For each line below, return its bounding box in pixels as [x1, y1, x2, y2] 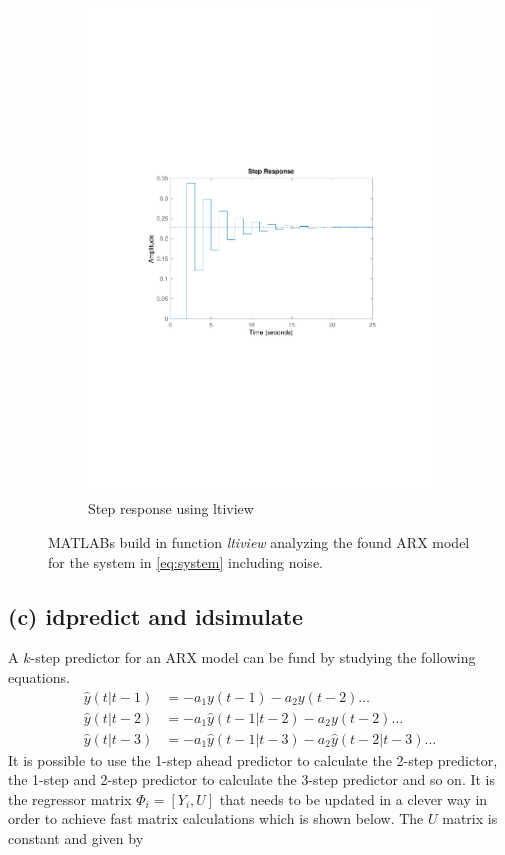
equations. [8, 666, 70, 687]
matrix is [442, 808, 498, 829]
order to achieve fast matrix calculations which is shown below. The [8, 808, 424, 829]
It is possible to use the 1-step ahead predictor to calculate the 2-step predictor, [8, 749, 498, 770]
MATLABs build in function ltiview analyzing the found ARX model [48, 531, 470, 552]
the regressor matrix [8, 788, 132, 809]
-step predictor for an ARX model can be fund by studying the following [30, 647, 476, 668]
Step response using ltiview [88, 498, 254, 519]
